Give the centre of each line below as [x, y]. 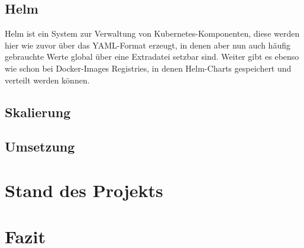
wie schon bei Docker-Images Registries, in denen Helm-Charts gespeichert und [148, 68]
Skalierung [38, 112]
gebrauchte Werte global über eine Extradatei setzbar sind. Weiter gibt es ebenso [152, 57]
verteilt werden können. [47, 80]
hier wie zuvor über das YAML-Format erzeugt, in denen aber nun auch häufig [148, 45]
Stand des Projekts [84, 190]
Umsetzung [40, 146]
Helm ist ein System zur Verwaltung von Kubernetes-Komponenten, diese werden [152, 33]
